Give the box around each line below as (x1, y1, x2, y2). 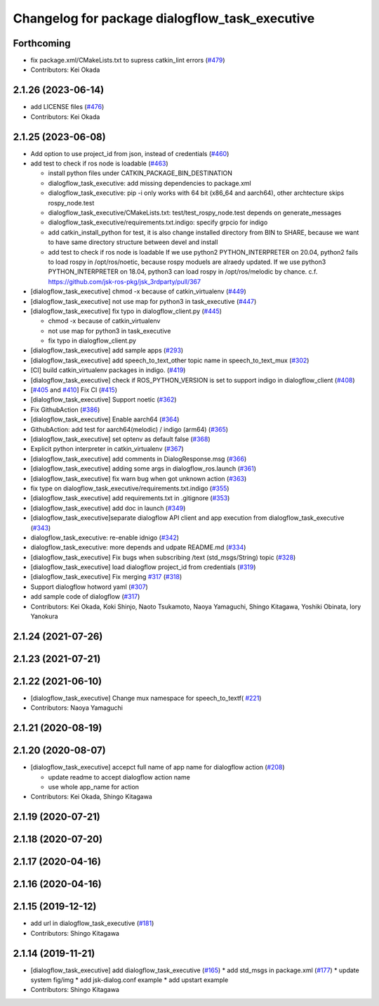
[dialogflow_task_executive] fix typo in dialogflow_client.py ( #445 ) (30, 307, 222, 315)
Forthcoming (13, 37, 71, 49)
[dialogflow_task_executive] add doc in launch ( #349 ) (30, 504, 186, 512)
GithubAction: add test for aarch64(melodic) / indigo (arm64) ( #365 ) (30, 425, 228, 433)
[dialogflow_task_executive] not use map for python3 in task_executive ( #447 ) (30, 297, 257, 305)
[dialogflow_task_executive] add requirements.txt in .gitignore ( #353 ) (30, 494, 230, 502)
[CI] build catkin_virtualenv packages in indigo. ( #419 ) (30, 366, 186, 374)
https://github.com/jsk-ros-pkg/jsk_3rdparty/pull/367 (48, 277, 201, 286)
